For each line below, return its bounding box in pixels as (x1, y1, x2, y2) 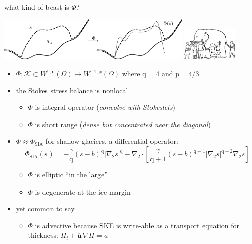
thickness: (28, 230, 58, 240)
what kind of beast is (4, 2, 69, 12)
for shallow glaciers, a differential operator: (45, 136, 178, 146)
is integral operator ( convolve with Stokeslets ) (35, 102, 175, 112)
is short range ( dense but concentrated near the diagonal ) (35, 118, 211, 129)
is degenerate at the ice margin (35, 186, 131, 197)
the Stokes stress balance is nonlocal (16, 85, 128, 95)
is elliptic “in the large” (35, 169, 108, 180)
